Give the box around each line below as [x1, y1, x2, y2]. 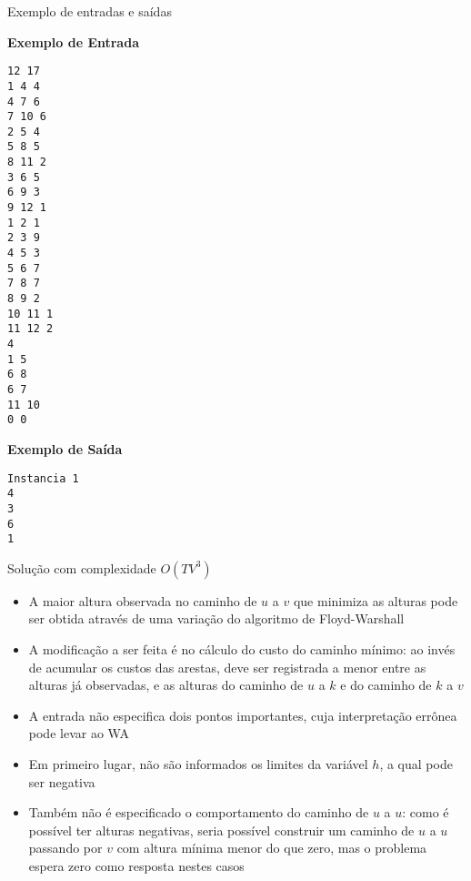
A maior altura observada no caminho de [28, 591, 257, 610]
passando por [28, 838, 103, 857]
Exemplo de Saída [7, 439, 123, 458]
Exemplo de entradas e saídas [7, 2, 172, 20]
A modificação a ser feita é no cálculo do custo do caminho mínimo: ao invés [28, 640, 456, 658]
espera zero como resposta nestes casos [28, 856, 245, 875]
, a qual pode [379, 754, 453, 773]
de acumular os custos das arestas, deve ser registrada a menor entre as [28, 657, 426, 676]
